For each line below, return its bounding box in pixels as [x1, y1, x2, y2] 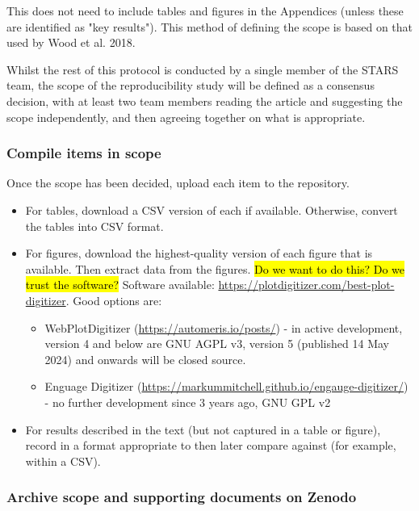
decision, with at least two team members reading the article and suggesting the [6, 92, 403, 109]
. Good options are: [65, 291, 162, 308]
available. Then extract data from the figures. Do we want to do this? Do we [25, 260, 405, 277]
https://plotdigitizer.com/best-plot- [218, 276, 395, 293]
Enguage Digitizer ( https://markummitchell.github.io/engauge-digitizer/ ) [44, 378, 409, 395]
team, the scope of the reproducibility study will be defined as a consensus [6, 77, 375, 94]
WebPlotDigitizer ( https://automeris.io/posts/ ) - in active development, [44, 319, 403, 336]
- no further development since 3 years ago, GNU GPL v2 [44, 393, 331, 410]
